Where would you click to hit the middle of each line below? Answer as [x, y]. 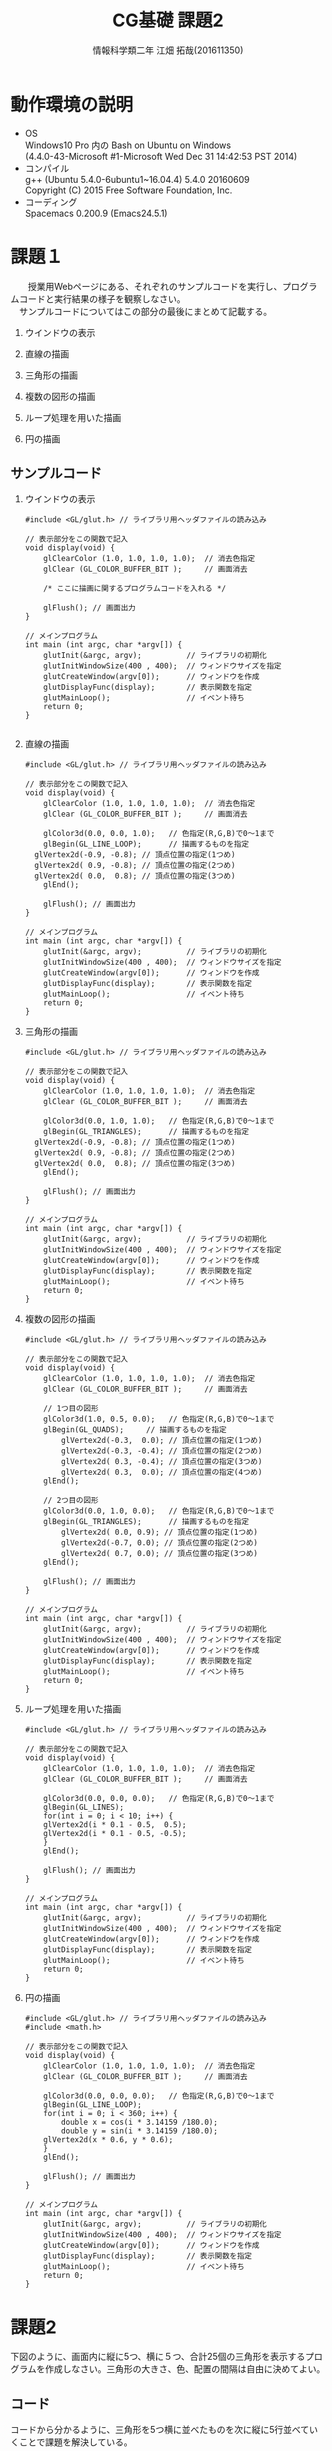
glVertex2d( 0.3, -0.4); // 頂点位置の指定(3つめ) [162, 1462]
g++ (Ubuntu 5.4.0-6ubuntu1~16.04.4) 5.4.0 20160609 [137, 179]
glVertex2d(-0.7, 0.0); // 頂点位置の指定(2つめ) [159, 1543]
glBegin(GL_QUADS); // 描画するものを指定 [135, 1430]
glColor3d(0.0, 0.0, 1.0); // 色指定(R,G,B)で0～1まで [159, 834]
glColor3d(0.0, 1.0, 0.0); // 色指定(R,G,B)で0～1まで [159, 1511]
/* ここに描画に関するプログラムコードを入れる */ [135, 589]
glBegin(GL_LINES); [84, 1807]
